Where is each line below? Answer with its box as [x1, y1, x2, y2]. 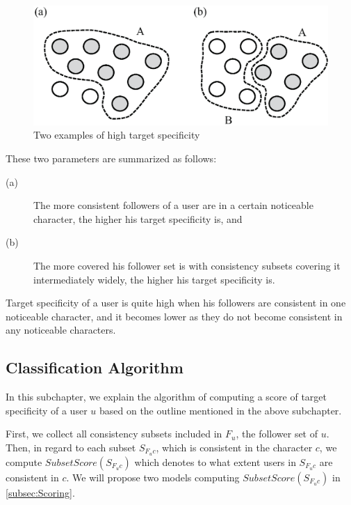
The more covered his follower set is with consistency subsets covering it [33, 258, 341, 272]
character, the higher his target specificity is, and [33, 211, 243, 226]
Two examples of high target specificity [33, 127, 200, 142]
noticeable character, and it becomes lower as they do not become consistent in [6, 309, 343, 323]
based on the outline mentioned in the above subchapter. [99, 403, 342, 417]
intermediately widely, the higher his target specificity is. [33, 272, 275, 286]
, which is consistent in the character [156, 440, 313, 454]
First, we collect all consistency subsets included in [6, 426, 222, 441]
